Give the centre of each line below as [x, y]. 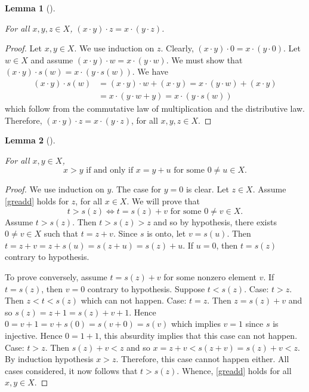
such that [61, 233]
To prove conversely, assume [56, 276]
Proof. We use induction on [55, 189]
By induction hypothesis [49, 359]
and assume [52, 59]
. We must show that [204, 59]
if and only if [110, 171]
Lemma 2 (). [30, 140]
